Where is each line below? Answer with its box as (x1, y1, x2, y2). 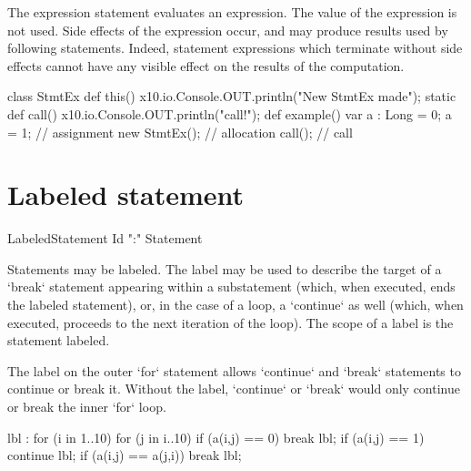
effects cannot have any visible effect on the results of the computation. (7, 56, 405, 75)
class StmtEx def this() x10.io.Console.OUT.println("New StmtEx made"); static (7, 87, 456, 106)
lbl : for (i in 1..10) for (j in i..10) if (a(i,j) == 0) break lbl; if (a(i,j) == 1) (7, 427, 425, 446)
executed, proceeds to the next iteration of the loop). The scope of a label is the (7, 312, 454, 332)
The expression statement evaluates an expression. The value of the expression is (7, 3, 457, 21)
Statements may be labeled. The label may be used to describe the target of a (7, 259, 442, 278)
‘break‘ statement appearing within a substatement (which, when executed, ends (7, 277, 456, 296)
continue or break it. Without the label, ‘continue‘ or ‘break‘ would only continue (7, 379, 460, 398)
